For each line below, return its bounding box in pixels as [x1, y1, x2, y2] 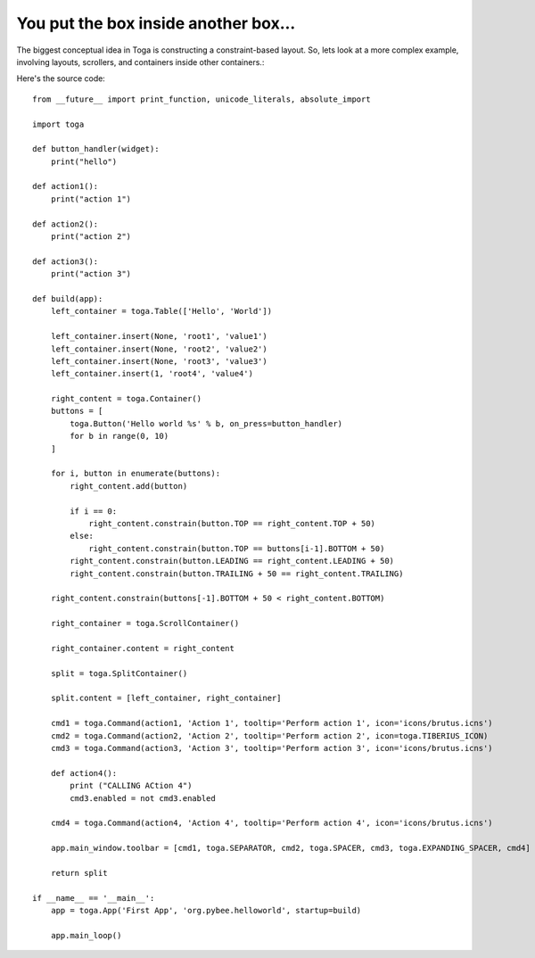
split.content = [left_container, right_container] [50, 693, 282, 704]
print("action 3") [50, 268, 132, 279]
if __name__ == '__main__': [32, 893, 155, 903]
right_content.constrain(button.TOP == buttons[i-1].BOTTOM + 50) [88, 543, 385, 553]
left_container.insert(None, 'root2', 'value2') [50, 343, 267, 354]
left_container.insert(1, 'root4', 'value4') [50, 368, 254, 379]
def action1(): [32, 181, 99, 192]
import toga [32, 119, 85, 129]
